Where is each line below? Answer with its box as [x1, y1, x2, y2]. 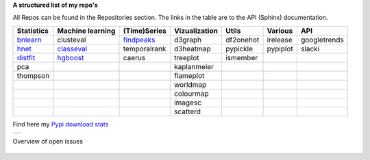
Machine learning [57, 26, 116, 36]
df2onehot [225, 35, 260, 44]
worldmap [173, 79, 207, 89]
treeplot [173, 53, 199, 62]
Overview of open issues [12, 137, 84, 146]
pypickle [225, 44, 254, 53]
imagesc [173, 98, 202, 107]
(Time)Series [123, 26, 167, 36]
